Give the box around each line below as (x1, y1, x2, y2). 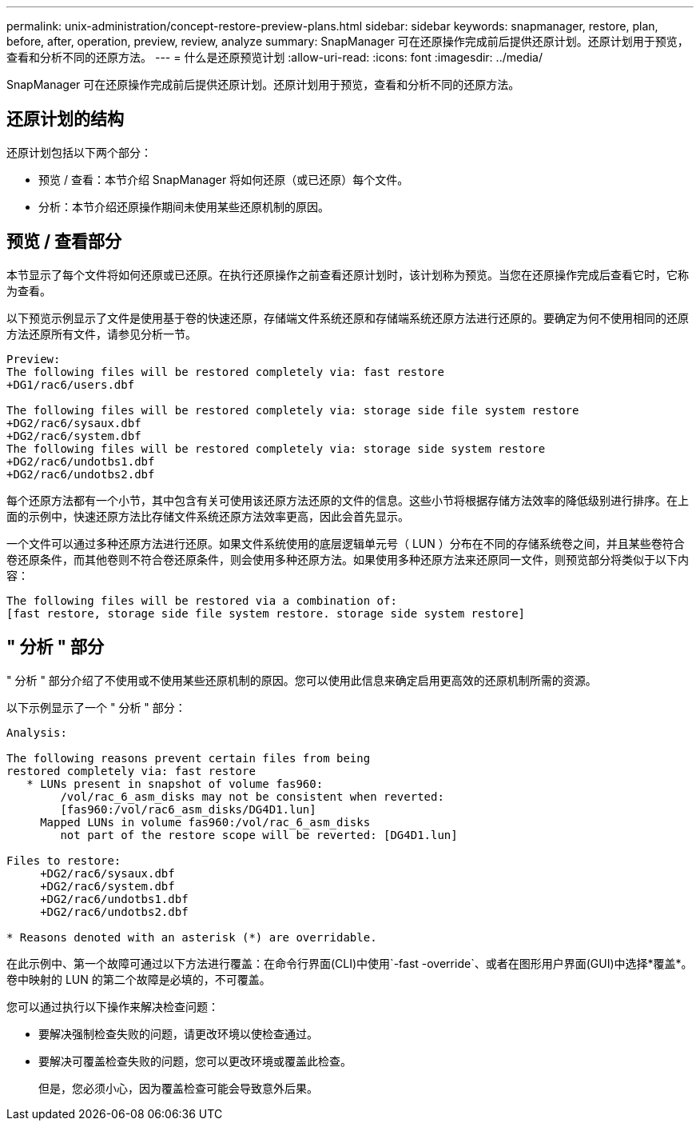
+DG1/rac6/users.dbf (6, 378, 135, 391)
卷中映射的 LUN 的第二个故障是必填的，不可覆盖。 (6, 972, 271, 986)
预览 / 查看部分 (6, 231, 122, 252)
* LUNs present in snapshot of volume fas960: (26, 777, 324, 790)
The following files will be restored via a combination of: (6, 593, 397, 607)
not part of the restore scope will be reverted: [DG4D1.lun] (60, 828, 458, 841)
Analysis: (6, 725, 67, 739)
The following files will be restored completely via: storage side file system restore (6, 403, 579, 417)
